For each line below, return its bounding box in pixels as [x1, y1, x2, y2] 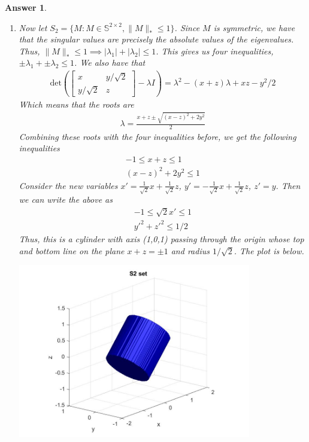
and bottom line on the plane [19, 244, 125, 257]
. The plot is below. [234, 244, 304, 257]
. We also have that [74, 56, 146, 69]
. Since [174, 21, 200, 33]
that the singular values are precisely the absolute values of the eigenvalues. [19, 33, 294, 45]
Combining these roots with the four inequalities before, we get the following [19, 130, 296, 142]
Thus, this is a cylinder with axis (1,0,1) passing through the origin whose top [19, 233, 304, 245]
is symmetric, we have [213, 21, 295, 33]
